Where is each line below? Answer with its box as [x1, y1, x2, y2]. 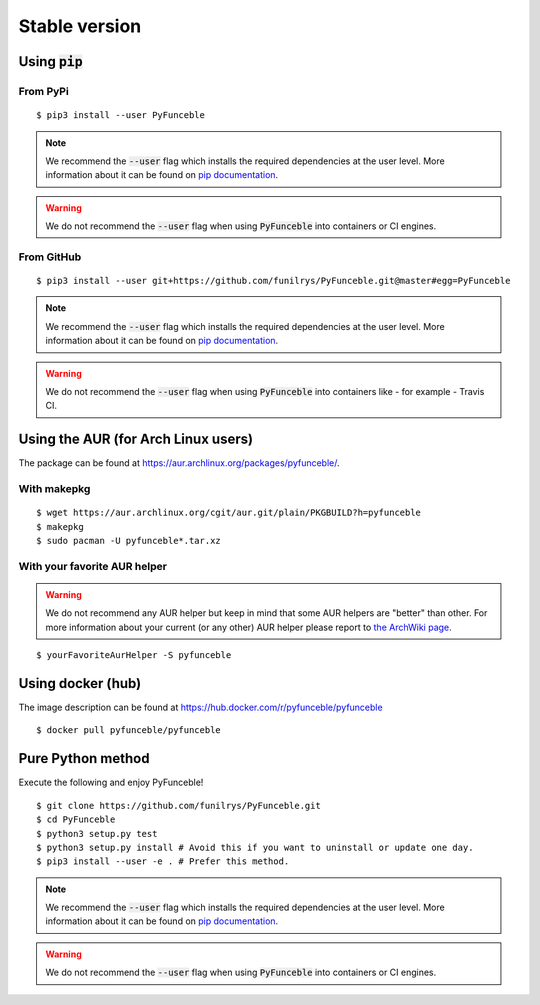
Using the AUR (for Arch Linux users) [18, 431, 254, 448]
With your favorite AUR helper [18, 559, 167, 573]
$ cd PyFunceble [36, 814, 116, 825]
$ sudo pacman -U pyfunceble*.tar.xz [36, 535, 222, 547]
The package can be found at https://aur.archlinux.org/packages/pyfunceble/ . [18, 457, 340, 469]
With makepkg [18, 482, 91, 496]
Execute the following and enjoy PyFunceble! [18, 776, 204, 789]
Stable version [18, 15, 142, 37]
